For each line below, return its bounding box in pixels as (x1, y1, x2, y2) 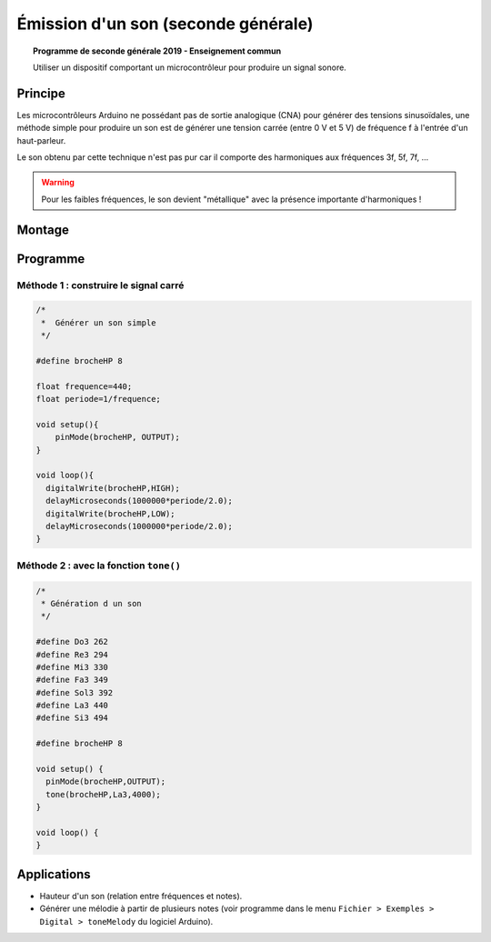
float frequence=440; (35, 381, 133, 391)
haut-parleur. (16, 135, 66, 145)
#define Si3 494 (35, 713, 109, 723)
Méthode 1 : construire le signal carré (16, 278, 185, 291)
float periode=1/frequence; (35, 394, 161, 405)
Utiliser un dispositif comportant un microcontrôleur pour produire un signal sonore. (33, 62, 347, 73)
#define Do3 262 (35, 636, 109, 647)
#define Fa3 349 (35, 675, 109, 686)
